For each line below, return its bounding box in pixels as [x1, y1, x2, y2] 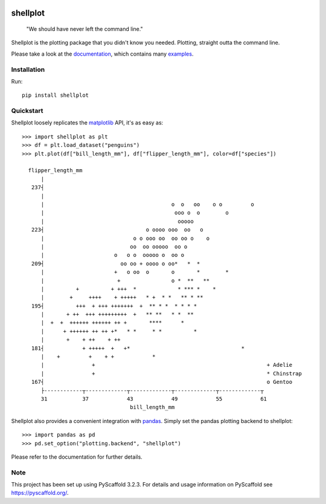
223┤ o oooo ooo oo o [31, 227, 203, 233]
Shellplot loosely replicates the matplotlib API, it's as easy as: [11, 119, 164, 126]
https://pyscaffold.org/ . [11, 489, 69, 497]
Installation [11, 65, 45, 74]
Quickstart [11, 106, 43, 115]
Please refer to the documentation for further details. [11, 453, 143, 460]
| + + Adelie [40, 361, 293, 369]
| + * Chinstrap [40, 370, 302, 377]
